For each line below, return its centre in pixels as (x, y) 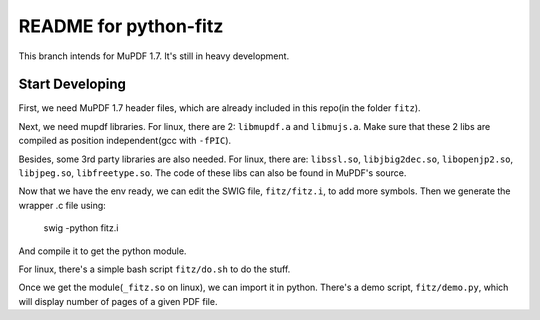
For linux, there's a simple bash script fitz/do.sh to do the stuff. (154, 269)
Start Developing (72, 84)
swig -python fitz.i (81, 228)
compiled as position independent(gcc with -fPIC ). (125, 141)
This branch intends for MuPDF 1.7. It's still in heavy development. (154, 56)
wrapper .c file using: (62, 205)
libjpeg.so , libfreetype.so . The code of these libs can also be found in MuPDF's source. (212, 173)
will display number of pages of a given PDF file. (118, 301)
